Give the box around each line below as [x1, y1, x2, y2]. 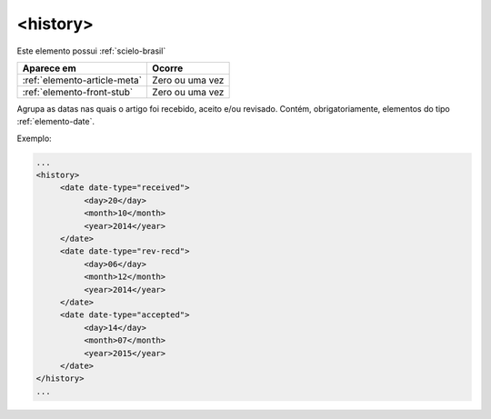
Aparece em [22, 62, 76, 75]
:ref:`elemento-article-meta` [22, 74, 143, 86]
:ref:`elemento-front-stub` [22, 85, 134, 98]
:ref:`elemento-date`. [16, 116, 95, 127]
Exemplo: [16, 133, 52, 144]
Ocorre [151, 62, 184, 75]
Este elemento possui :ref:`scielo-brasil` [16, 45, 166, 56]
